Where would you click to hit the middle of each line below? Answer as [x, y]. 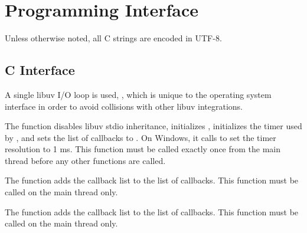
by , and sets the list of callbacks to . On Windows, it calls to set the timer [141, 137]
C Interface [40, 70]
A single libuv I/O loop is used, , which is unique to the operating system [138, 94]
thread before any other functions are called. [85, 160]
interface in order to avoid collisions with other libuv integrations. [124, 106]
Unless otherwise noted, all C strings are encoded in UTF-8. [113, 38]
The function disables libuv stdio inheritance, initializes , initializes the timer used [153, 126]
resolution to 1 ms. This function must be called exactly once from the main [143, 149]
